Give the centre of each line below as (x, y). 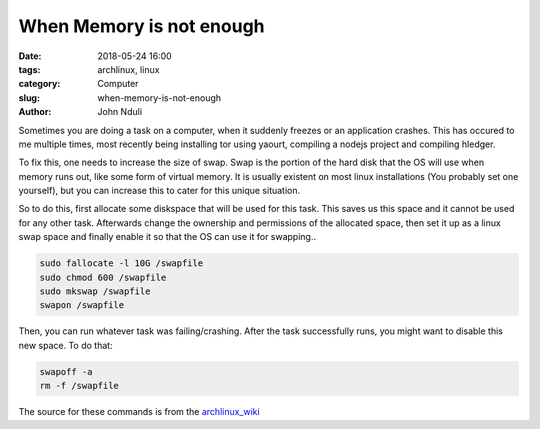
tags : (29, 69)
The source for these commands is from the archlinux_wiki (139, 412)
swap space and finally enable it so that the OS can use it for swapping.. (167, 237)
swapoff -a (66, 371)
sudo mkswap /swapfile (95, 291)
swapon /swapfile (82, 305)
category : (39, 84)
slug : (29, 97)
